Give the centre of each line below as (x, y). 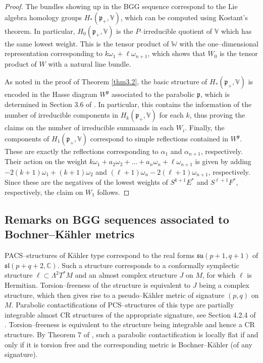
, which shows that (176, 53)
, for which (219, 275)
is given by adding (223, 161)
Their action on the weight (46, 161)
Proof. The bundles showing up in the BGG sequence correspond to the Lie (121, 6)
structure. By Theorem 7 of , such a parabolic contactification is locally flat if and (131, 334)
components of (27, 139)
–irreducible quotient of (176, 31)
